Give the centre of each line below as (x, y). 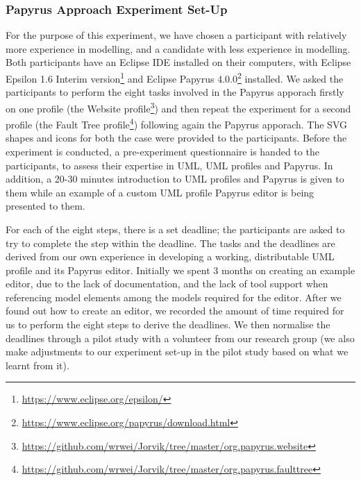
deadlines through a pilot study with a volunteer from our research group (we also (180, 338)
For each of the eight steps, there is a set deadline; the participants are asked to (175, 229)
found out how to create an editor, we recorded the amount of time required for (175, 311)
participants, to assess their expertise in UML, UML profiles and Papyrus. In (169, 165)
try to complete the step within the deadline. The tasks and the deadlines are (170, 243)
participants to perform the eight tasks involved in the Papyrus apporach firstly (175, 92)
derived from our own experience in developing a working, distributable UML (170, 256)
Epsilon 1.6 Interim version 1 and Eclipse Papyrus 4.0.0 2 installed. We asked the (175, 77)
